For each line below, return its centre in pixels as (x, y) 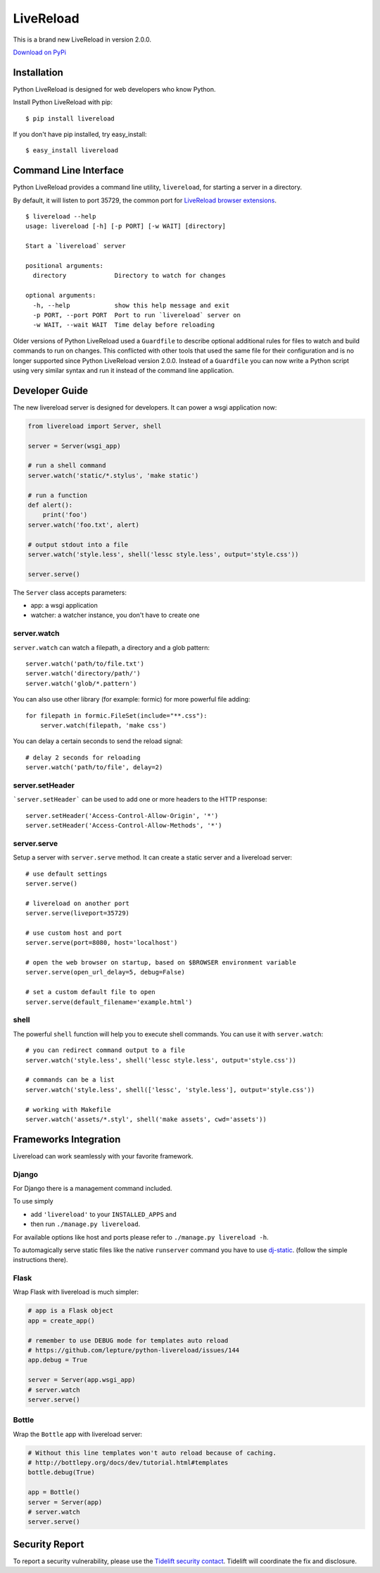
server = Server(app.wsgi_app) (82, 1380)
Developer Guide (51, 390)
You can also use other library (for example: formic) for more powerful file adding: (132, 699)
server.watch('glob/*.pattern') (81, 683)
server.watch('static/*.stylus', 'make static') (113, 475)
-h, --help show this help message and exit (131, 305)
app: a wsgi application (64, 606)
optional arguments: (61, 295)
